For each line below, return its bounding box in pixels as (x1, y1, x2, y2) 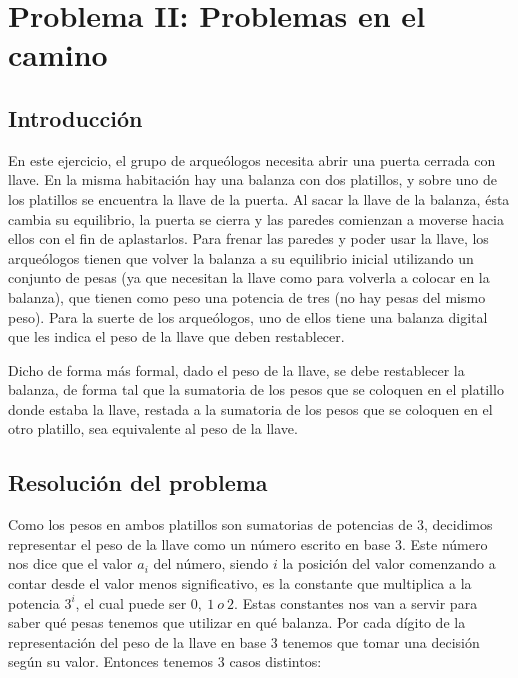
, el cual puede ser (75, 592, 187, 613)
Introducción (8, 102, 143, 133)
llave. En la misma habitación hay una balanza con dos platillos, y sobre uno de (8, 169, 498, 190)
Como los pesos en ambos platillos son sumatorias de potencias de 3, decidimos (8, 514, 493, 535)
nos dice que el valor (8, 553, 133, 574)
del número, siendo (153, 553, 269, 574)
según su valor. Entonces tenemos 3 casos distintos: (8, 651, 322, 672)
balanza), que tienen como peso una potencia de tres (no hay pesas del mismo (8, 286, 486, 307)
